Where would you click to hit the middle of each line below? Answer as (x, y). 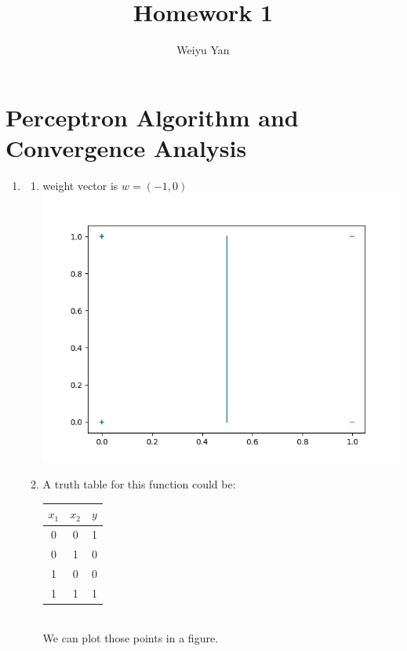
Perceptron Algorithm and (152, 117)
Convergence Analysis (126, 147)
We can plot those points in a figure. (131, 638)
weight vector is (80, 185)
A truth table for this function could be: (139, 484)
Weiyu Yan (203, 50)
